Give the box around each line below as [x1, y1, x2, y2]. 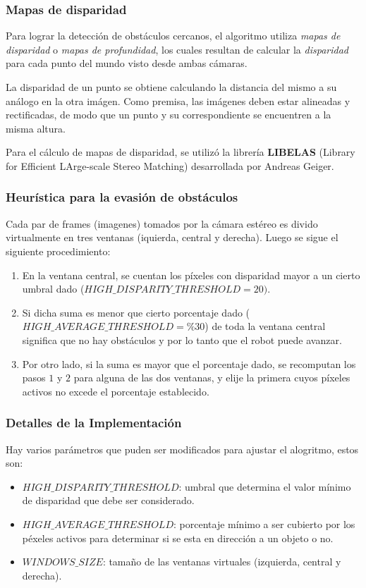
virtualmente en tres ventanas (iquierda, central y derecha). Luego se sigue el [6, 230, 338, 245]
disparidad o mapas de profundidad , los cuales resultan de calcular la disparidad [6, 42, 348, 56]
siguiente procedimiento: [6, 243, 111, 258]
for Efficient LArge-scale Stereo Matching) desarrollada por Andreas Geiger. [6, 158, 334, 173]
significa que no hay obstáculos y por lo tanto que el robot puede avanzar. [22, 332, 342, 347]
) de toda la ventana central [205, 319, 326, 333]
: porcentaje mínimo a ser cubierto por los [173, 516, 355, 531]
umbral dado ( [22, 281, 85, 296]
